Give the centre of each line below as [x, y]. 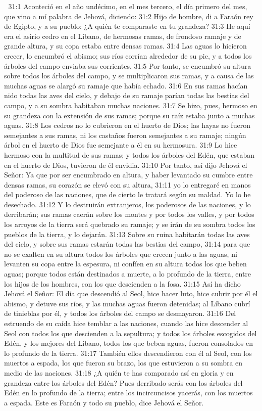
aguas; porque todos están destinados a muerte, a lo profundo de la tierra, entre [128, 274]
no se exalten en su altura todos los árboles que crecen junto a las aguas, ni [121, 254]
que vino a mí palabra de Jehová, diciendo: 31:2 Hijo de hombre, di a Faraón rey [129, 16]
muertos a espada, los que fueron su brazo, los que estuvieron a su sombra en [123, 363]
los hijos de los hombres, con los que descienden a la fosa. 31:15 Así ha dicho [122, 283]
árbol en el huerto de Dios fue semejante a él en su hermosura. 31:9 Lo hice [121, 145]
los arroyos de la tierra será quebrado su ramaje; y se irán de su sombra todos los [130, 224]
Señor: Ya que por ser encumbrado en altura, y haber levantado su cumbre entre [128, 175]
